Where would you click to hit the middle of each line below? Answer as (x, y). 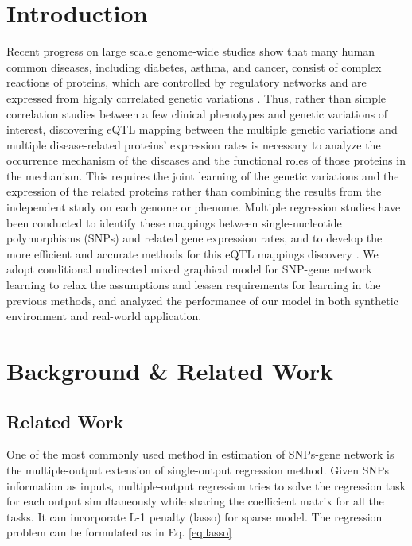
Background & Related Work (170, 370)
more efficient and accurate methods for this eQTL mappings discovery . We (192, 253)
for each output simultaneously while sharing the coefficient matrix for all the (195, 501)
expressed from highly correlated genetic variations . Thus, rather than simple (196, 97)
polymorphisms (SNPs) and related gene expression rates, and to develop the (194, 238)
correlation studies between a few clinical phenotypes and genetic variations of (197, 113)
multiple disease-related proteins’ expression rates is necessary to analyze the (194, 144)
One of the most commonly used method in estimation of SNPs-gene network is (200, 454)
